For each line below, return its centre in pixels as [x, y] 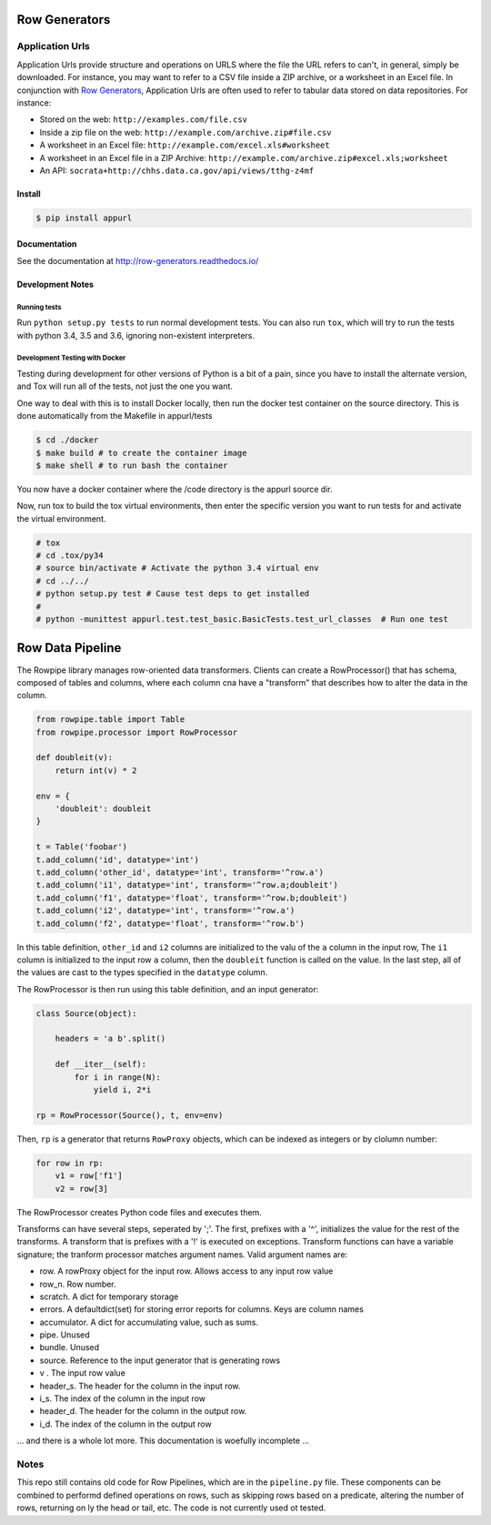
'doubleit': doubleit [103, 809]
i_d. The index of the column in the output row [126, 1424]
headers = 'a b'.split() [110, 1039]
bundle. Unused [70, 1347]
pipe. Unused [65, 1335]
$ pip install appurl [84, 218]
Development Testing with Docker [71, 358]
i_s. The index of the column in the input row [123, 1398]
